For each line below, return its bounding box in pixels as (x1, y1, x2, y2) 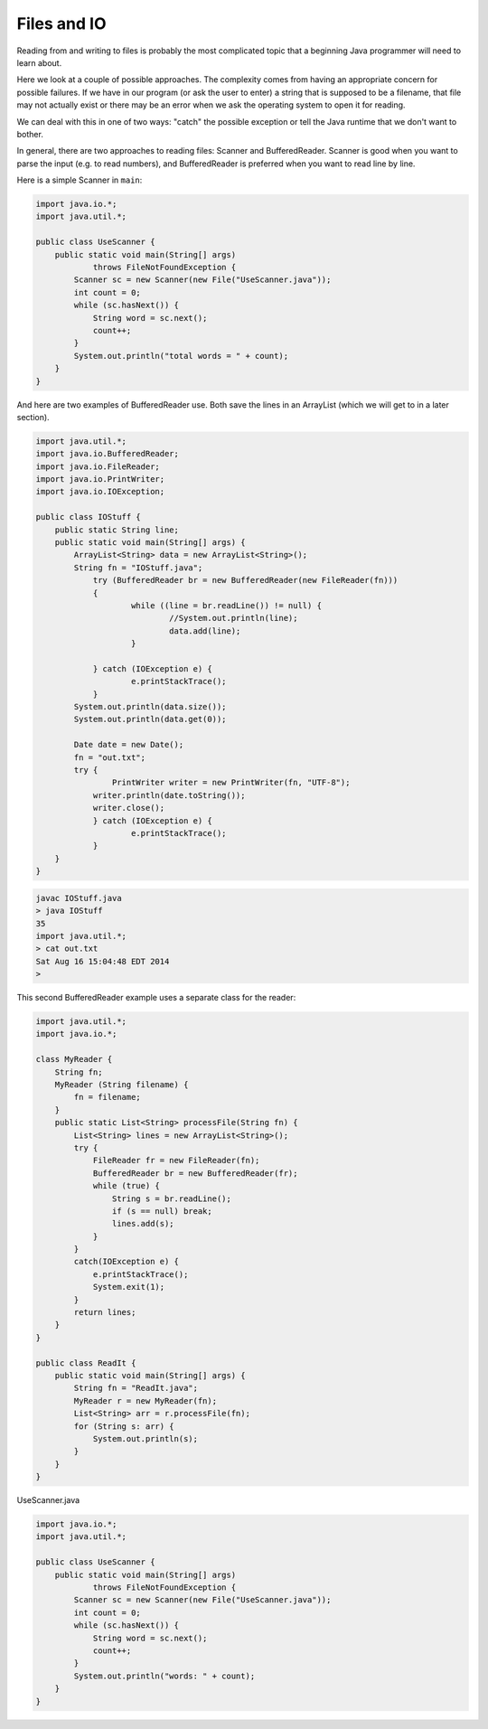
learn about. (16, 57, 62, 68)
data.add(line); (168, 625, 241, 636)
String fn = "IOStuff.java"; (73, 562, 203, 573)
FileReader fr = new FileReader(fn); (92, 1155, 260, 1166)
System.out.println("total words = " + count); (73, 351, 289, 361)
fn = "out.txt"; (73, 752, 146, 763)
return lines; (73, 1307, 136, 1318)
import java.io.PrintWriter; (35, 475, 165, 484)
